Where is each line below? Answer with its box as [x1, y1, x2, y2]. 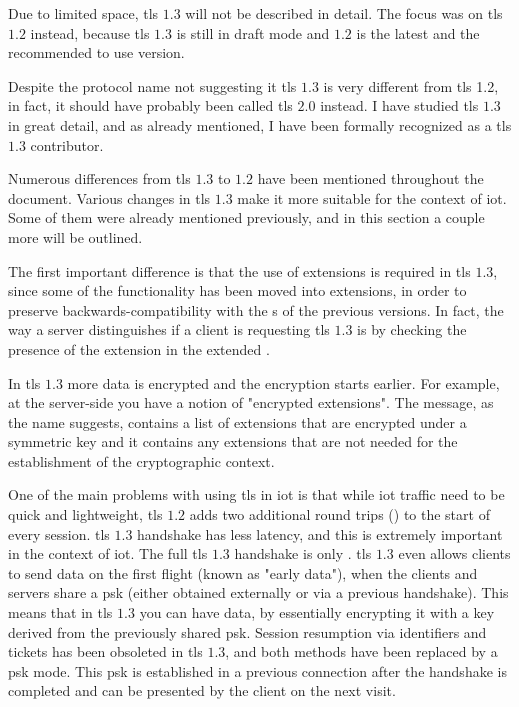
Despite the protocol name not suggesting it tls [8, 75, 297, 96]
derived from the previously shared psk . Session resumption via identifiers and [8, 621, 487, 642]
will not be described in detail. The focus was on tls [185, 3, 503, 23]
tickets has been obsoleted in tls [8, 641, 203, 662]
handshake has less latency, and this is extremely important [137, 523, 503, 544]
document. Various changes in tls [8, 187, 211, 208]
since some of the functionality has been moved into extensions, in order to [8, 280, 467, 301]
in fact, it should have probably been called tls [8, 95, 293, 116]
